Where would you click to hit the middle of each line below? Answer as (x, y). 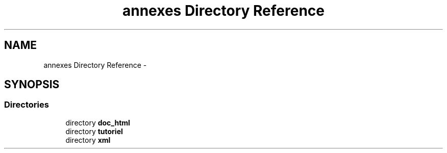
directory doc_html (98, 122)
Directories (27, 105)
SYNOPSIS (32, 85)
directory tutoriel (94, 131)
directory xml (88, 140)
